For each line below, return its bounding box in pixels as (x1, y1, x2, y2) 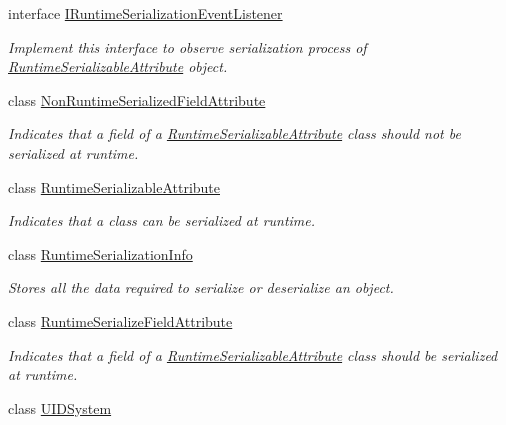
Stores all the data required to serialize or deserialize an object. (8, 277, 394, 298)
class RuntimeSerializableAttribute (8, 176, 220, 197)
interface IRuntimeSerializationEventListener (8, 3, 283, 23)
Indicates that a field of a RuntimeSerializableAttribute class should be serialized (8, 344, 498, 365)
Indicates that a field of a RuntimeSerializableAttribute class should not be (8, 123, 461, 144)
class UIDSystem (8, 397, 112, 418)
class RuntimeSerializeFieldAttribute (8, 310, 233, 331)
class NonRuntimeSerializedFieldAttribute (8, 89, 266, 110)
